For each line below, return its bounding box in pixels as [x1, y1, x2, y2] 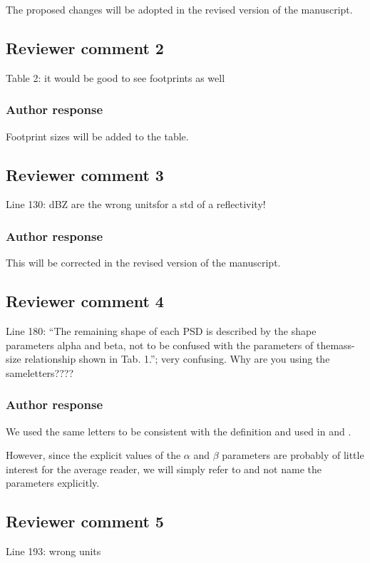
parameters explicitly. [6, 475, 100, 490]
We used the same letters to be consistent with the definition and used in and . [6, 423, 351, 438]
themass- [316, 337, 355, 352]
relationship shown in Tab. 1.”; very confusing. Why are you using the [24, 351, 330, 366]
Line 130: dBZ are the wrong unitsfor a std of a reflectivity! [6, 197, 266, 212]
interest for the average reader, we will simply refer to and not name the [6, 461, 322, 476]
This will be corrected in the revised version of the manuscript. [6, 255, 281, 270]
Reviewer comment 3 [6, 163, 164, 185]
